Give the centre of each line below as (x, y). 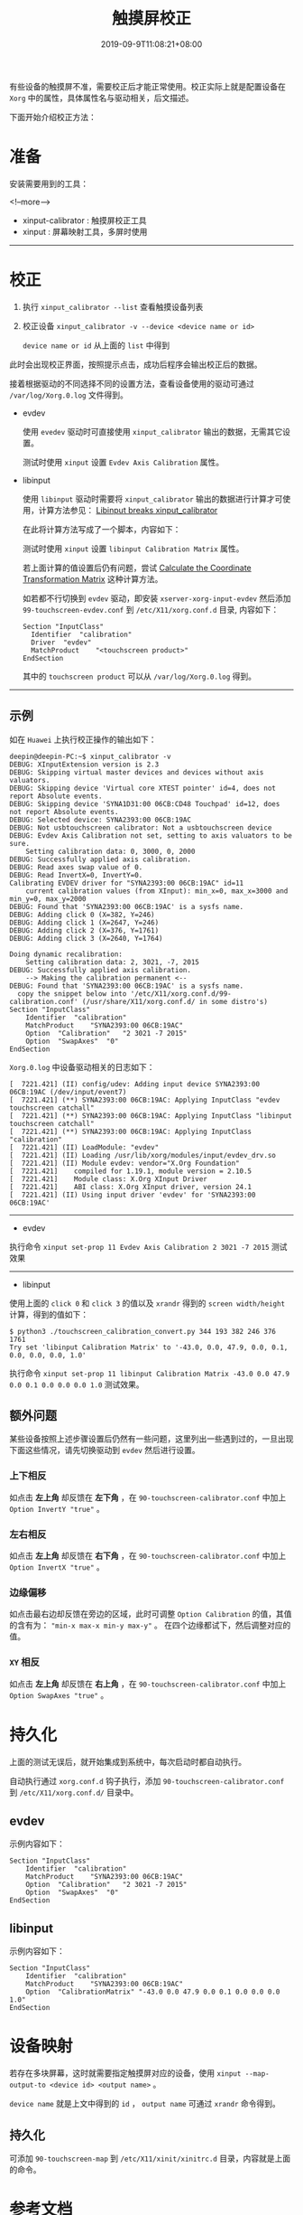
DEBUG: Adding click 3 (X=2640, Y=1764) (87, 938)
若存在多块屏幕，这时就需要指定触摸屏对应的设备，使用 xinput (125, 2073)
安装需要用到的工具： (49, 183)
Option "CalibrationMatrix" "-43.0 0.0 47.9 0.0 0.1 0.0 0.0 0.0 (153, 1992)
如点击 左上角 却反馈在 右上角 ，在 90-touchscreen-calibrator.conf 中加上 (148, 1684)
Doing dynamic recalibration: (66, 954)
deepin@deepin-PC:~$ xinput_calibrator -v (90, 756)
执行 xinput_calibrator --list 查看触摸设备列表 (113, 306)
